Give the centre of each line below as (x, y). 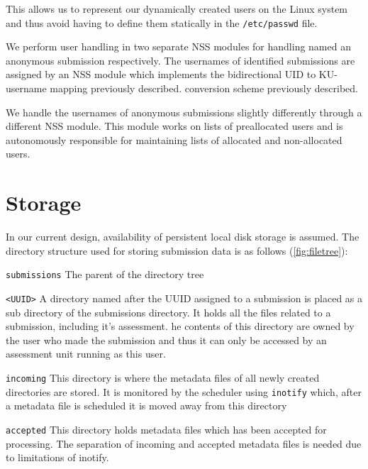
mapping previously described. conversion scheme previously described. (204, 88)
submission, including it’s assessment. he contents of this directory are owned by (180, 326)
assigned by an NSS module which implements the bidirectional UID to (161, 74)
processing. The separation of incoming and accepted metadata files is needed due (184, 443)
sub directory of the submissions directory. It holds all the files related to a (168, 312)
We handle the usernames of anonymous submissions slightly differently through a (184, 112)
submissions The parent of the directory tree (105, 274)
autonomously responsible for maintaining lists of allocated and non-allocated (174, 139)
